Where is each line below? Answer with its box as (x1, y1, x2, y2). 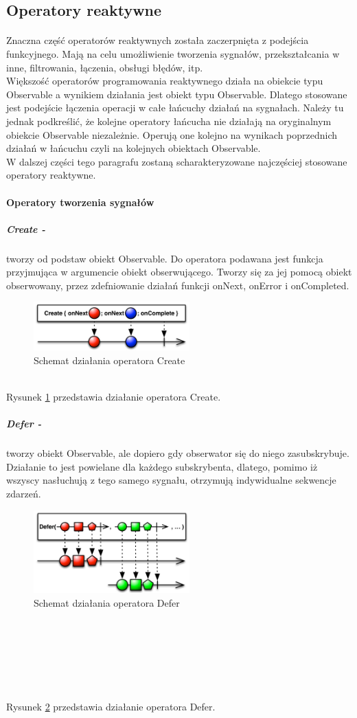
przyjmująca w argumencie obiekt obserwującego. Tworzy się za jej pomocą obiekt (6, 265, 352, 279)
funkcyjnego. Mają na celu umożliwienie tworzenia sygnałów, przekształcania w (6, 46, 340, 60)
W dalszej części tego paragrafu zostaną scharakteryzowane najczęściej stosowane (6, 154, 347, 168)
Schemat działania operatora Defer (34, 595, 180, 609)
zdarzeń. (6, 486, 41, 501)
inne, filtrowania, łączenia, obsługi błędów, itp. (6, 60, 203, 74)
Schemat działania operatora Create (34, 352, 185, 367)
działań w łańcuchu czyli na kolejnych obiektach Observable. (6, 141, 261, 155)
